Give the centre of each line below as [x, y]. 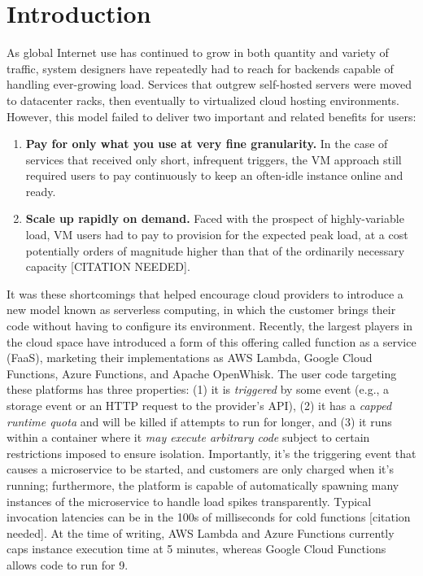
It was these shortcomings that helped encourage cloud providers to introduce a [205, 293]
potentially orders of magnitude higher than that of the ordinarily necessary [215, 250]
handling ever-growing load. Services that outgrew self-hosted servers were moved [209, 84]
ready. [41, 191]
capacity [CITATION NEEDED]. [108, 266]
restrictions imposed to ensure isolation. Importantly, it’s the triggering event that [211, 453]
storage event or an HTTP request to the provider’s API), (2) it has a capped [199, 405]
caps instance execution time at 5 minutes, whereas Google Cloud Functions [196, 549]
